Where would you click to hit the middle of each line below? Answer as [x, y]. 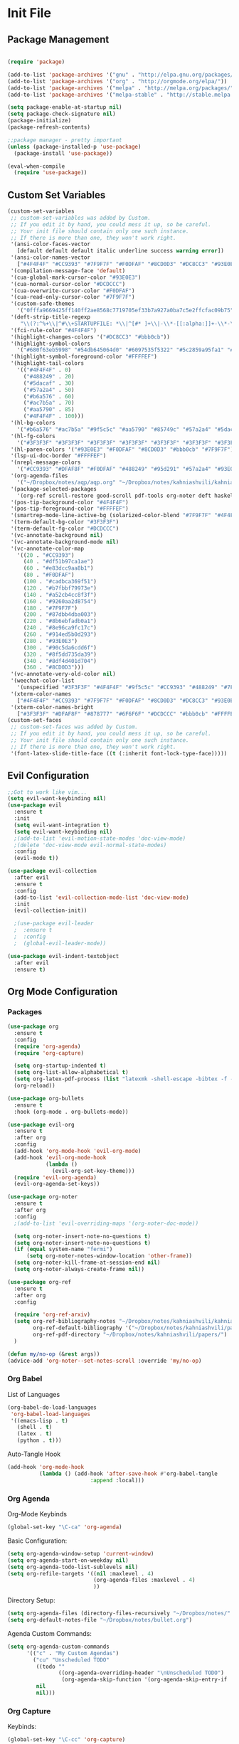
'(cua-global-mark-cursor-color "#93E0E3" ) [76, 277]
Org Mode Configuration [63, 991]
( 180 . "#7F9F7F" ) [51, 608]
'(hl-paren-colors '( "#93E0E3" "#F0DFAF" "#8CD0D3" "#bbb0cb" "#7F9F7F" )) [123, 450]
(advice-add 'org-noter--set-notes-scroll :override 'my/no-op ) [105, 1361]
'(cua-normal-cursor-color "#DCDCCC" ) [68, 284]
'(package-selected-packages [54, 489]
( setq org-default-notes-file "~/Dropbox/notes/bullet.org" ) [100, 1620]
